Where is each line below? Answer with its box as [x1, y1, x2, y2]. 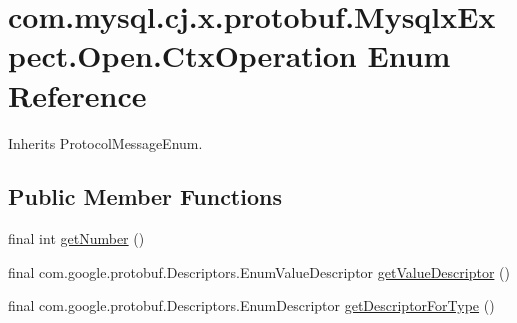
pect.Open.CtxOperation [8, 35, 357, 76]
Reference [8, 74, 147, 115]
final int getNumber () [8, 228, 145, 249]
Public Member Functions [8, 181, 282, 212]
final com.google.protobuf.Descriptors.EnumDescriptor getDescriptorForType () [8, 295, 495, 316]
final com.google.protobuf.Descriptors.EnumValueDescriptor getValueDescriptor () [8, 261, 510, 282]
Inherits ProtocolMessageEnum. [8, 132, 203, 153]
